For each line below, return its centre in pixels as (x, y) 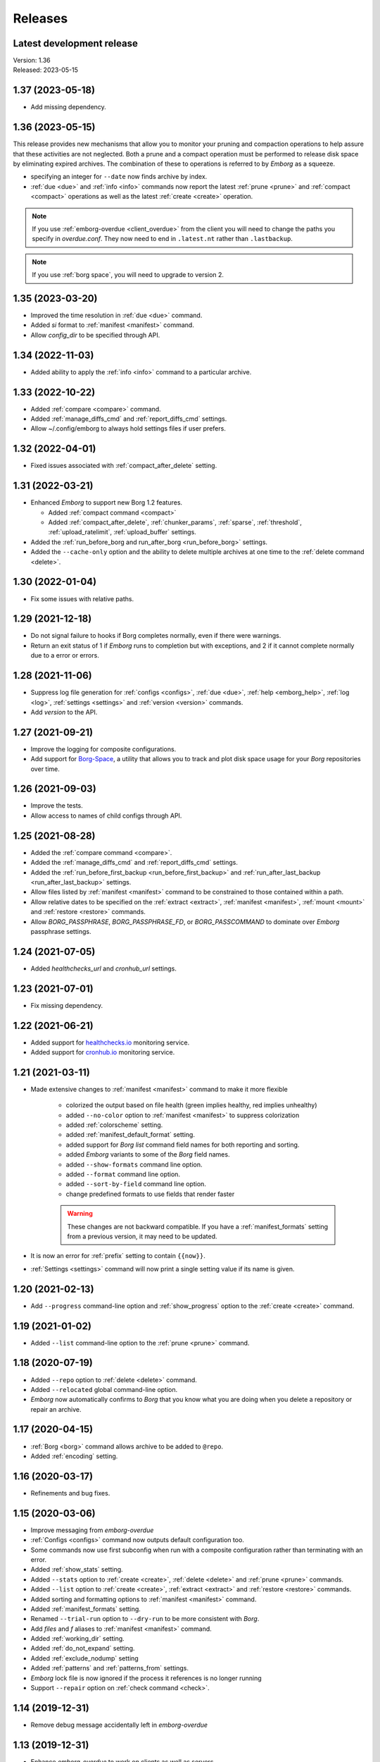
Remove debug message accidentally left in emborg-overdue (119, 1725)
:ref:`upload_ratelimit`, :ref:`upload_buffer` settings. (122, 532)
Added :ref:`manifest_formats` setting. (85, 1609)
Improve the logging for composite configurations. (103, 749)
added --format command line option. (123, 1174)
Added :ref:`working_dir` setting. (77, 1639)
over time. (45, 769)
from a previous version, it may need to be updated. (142, 1236)
